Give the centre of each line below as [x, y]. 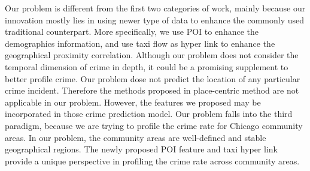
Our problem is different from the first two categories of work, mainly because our [155, 8]
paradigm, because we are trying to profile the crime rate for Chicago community [154, 125]
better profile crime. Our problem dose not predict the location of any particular [153, 78]
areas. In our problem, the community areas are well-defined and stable [136, 137]
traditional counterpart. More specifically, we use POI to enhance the [132, 31]
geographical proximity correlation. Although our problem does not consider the [152, 55]
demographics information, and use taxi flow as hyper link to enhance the [140, 43]
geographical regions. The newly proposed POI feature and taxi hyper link [141, 149]
